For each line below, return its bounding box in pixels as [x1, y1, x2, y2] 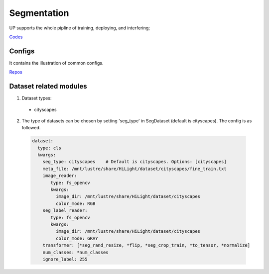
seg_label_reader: [42, 208, 88, 213]
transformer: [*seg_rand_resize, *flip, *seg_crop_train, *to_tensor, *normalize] [42, 243, 251, 248]
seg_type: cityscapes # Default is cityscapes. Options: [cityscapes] [42, 159, 227, 165]
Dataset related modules [9, 82, 87, 91]
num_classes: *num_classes [42, 249, 109, 255]
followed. [21, 125, 41, 131]
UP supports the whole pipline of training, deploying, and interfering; [9, 25, 150, 31]
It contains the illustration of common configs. [9, 60, 104, 66]
